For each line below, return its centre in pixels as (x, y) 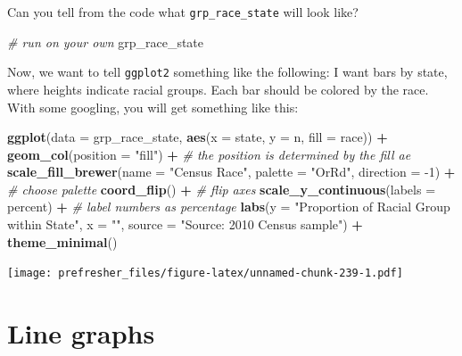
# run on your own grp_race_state (106, 41)
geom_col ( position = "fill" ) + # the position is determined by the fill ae (209, 154)
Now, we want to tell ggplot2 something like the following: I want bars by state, (227, 72)
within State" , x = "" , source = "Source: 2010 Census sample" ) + (185, 224)
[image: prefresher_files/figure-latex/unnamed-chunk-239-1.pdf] (205, 273)
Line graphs (81, 333)
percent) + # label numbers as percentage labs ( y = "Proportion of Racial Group (229, 207)
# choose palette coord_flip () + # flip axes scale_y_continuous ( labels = (222, 189)
